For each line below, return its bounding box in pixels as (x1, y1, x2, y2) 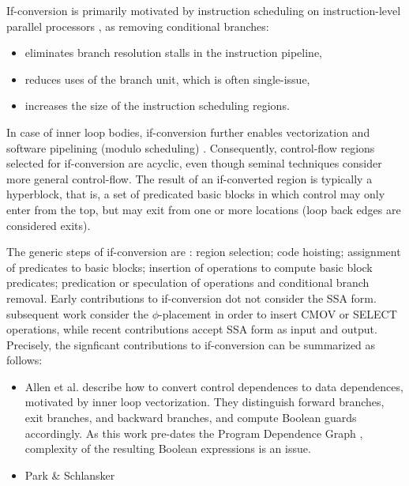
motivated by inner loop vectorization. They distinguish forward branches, (24, 394, 385, 410)
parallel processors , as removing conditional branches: (6, 17, 269, 34)
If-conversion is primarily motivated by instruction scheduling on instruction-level (6, 2, 401, 18)
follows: (6, 352, 43, 368)
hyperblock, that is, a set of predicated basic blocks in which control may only (6, 186, 385, 202)
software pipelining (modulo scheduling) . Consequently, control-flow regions (6, 139, 375, 156)
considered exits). (6, 217, 91, 233)
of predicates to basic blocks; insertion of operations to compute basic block (6, 258, 373, 275)
